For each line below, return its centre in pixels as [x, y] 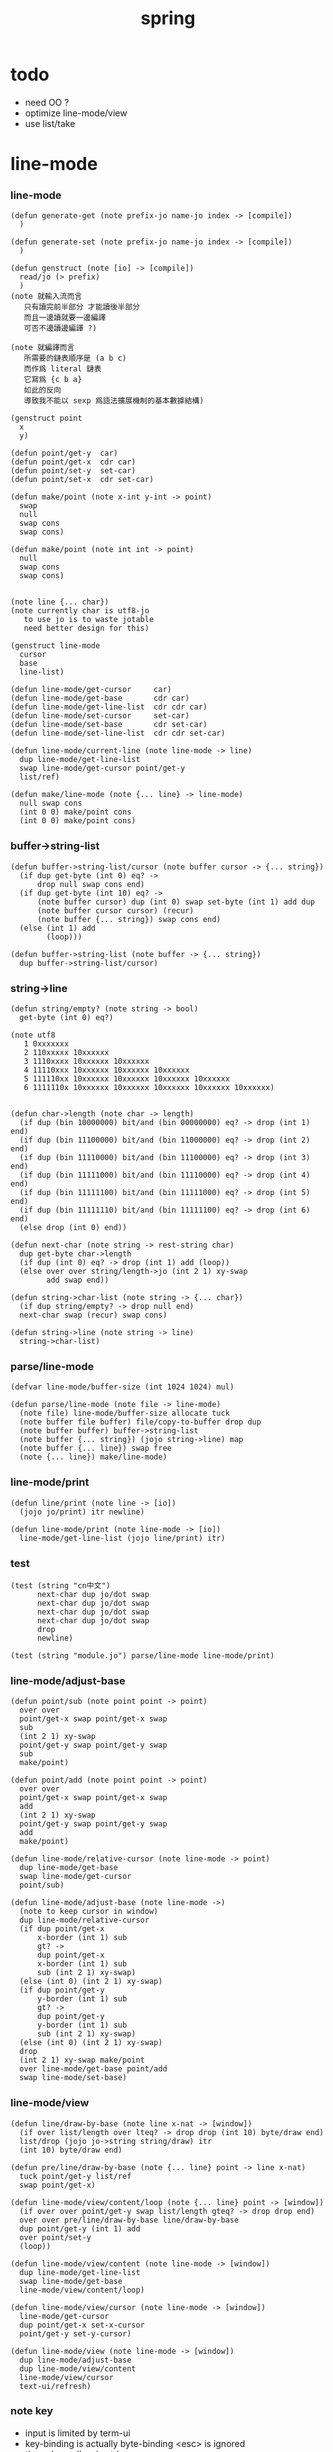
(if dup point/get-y [62, 1990]
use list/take [50, 123]
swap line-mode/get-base [71, 2281]
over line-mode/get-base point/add [93, 2069]
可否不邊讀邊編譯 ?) [60, 328]
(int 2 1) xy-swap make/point [82, 2060]
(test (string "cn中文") [60, 1585]
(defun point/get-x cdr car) [73, 462]
